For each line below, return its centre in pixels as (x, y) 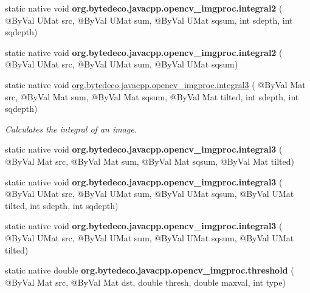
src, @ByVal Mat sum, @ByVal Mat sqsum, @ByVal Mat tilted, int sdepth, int (152, 96)
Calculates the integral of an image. (71, 129)
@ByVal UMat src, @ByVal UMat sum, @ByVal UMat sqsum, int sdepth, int (149, 20)
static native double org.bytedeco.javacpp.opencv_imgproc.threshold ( (150, 270)
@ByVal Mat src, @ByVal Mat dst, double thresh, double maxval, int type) (145, 282)
